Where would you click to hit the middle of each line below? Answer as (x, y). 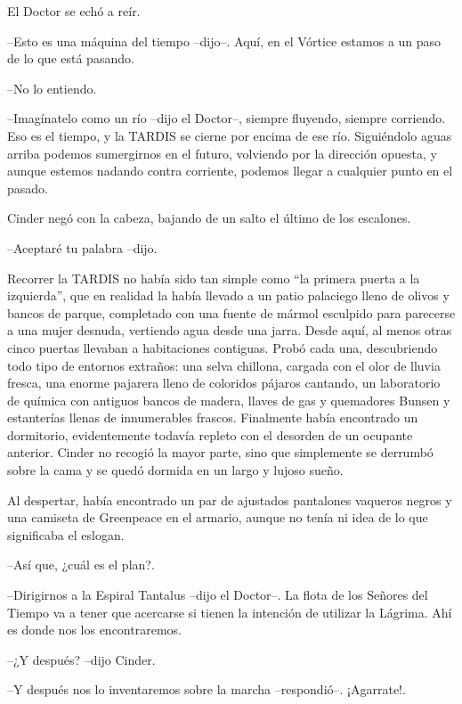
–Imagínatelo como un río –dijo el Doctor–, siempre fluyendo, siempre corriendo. (227, 118)
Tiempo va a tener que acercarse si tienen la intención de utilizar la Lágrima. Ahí (230, 612)
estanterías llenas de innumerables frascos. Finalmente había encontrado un (213, 417)
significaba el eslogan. (66, 534)
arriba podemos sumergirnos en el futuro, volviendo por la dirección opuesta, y (222, 153)
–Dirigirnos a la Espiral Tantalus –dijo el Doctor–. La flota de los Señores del (218, 595)
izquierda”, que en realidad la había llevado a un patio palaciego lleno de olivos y (228, 295)
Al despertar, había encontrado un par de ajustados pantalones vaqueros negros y (230, 499)
